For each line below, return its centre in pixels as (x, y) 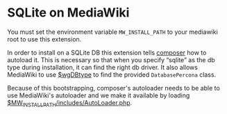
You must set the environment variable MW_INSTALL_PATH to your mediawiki (113, 32)
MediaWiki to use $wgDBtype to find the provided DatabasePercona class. (112, 75)
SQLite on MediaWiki (68, 13)
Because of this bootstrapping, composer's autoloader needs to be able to (113, 88)
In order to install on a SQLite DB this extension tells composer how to (107, 53)
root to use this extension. (44, 39)
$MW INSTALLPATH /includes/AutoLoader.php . (70, 103)
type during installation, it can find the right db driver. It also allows (102, 67)
